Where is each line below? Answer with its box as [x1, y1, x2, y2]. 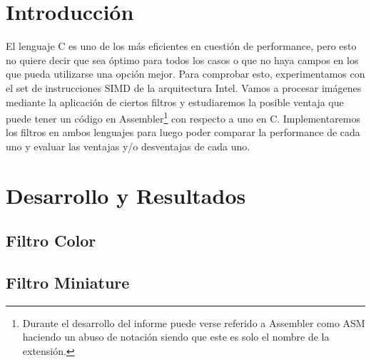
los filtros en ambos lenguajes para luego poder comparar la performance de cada [6, 125, 360, 140]
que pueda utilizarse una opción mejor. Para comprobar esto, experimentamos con [6, 66, 365, 81]
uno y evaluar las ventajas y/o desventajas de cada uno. [6, 138, 250, 153]
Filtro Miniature [6, 271, 130, 294]
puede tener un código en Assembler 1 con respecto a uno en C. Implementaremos [6, 109, 361, 125]
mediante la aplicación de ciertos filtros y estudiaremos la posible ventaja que [6, 94, 344, 109]
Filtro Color [6, 229, 96, 252]
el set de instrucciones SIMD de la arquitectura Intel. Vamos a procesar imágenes [6, 80, 362, 95]
